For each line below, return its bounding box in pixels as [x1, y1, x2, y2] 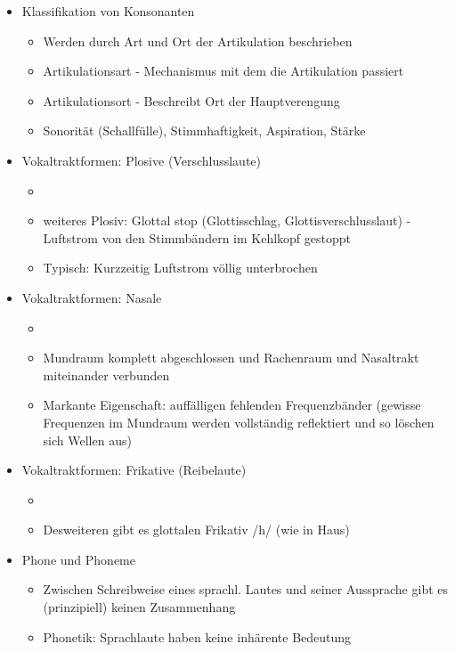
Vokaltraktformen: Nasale [21, 288, 162, 306]
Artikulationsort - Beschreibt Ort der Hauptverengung [43, 91, 340, 110]
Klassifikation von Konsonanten [21, 2, 195, 20]
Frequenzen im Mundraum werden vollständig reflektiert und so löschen [43, 412, 435, 431]
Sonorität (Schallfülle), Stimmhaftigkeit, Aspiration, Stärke [43, 121, 366, 140]
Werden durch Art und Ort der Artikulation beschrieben [43, 31, 353, 50]
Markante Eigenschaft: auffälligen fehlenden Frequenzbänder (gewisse [43, 395, 421, 414]
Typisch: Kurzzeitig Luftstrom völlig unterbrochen [43, 258, 318, 277]
